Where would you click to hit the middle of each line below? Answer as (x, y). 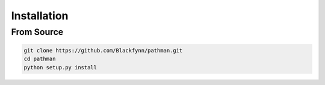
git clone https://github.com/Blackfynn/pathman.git (103, 50)
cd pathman (40, 59)
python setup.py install (60, 67)
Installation (40, 16)
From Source (37, 32)
